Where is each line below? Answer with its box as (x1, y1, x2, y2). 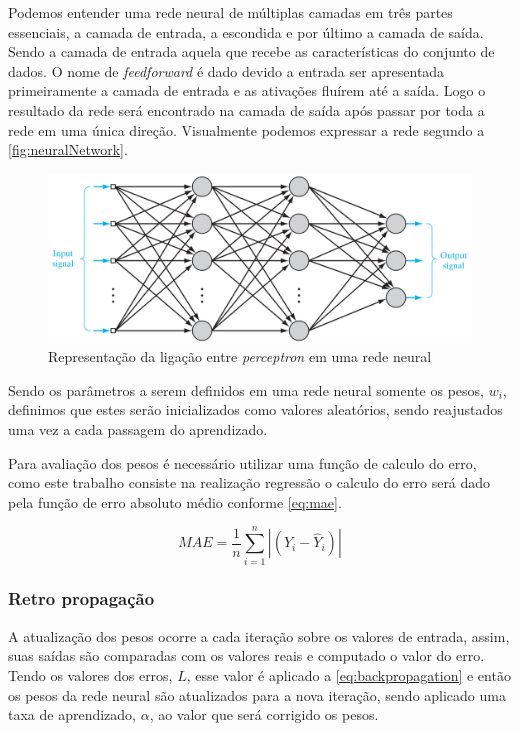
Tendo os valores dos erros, (8, 664, 173, 685)
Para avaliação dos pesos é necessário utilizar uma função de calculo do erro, (8, 452, 477, 473)
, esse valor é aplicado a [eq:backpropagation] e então (186, 664, 511, 685)
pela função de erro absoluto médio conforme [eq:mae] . (8, 491, 342, 512)
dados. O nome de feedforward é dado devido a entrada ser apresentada (8, 60, 445, 81)
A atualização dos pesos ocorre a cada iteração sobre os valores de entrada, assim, (8, 625, 510, 646)
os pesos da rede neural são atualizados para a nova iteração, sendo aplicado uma (8, 684, 506, 705)
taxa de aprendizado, (8, 704, 137, 725)
